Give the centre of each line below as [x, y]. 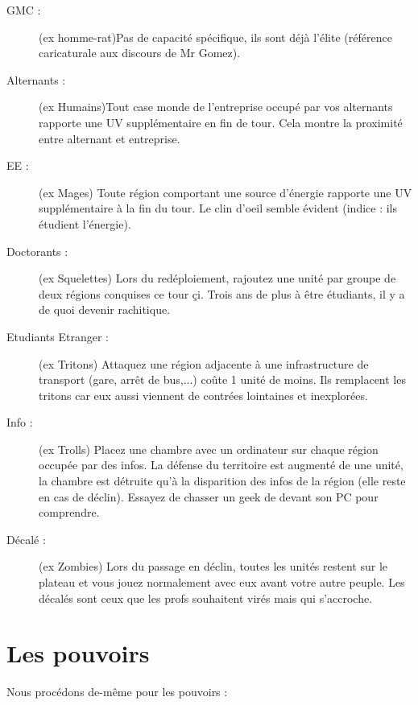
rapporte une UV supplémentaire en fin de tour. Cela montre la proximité [221, 122]
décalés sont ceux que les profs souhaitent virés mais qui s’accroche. [206, 598]
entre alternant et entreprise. [110, 138]
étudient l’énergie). [85, 223]
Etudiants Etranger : [58, 336]
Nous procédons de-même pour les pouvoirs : [117, 692]
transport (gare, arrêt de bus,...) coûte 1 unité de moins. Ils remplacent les [222, 379]
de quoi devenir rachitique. [105, 309]
